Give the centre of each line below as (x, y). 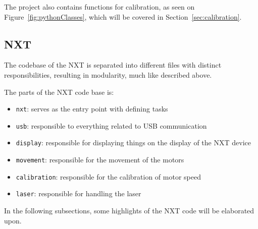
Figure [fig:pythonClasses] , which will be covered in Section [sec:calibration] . (123, 16)
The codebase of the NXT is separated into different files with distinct (113, 65)
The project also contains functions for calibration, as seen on (99, 7)
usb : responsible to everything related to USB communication (111, 125)
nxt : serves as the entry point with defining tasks (92, 109)
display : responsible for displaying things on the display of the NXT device (133, 142)
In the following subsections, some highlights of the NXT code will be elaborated (129, 211)
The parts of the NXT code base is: (59, 92)
